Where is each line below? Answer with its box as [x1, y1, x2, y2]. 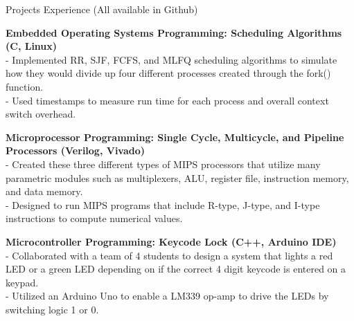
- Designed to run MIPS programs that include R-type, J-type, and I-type [6, 197, 320, 212]
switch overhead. [6, 107, 76, 121]
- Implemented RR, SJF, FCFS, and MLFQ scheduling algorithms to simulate [6, 52, 337, 66]
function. [6, 79, 44, 93]
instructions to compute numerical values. [6, 211, 183, 226]
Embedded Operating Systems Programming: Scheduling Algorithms [6, 25, 342, 39]
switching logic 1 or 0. [6, 302, 99, 316]
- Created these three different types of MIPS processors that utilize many [6, 156, 321, 171]
